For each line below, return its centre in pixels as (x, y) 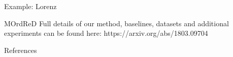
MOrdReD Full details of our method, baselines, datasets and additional (117, 23)
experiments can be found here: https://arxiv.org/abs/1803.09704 (106, 33)
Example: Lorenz (30, 6)
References (21, 50)
